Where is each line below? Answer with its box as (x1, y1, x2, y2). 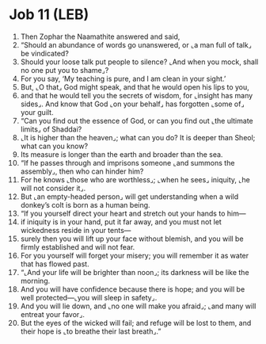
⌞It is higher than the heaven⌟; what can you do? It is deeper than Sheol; (20, 132, 256, 142)
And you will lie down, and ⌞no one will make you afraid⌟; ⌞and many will (20, 301, 256, 311)
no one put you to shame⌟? (20, 65, 109, 75)
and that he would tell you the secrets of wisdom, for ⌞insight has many (20, 90, 253, 100)
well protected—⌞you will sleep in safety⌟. (20, 292, 158, 302)
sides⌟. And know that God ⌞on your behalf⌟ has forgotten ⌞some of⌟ (20, 99, 245, 109)
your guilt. (20, 107, 54, 117)
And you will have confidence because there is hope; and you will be (20, 284, 245, 294)
